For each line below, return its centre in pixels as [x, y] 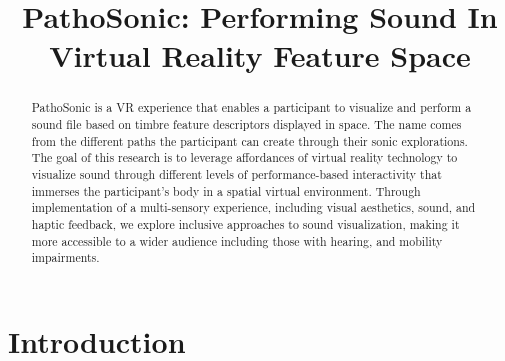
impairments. [65, 257]
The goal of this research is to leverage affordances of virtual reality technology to [244, 157]
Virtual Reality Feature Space [260, 55]
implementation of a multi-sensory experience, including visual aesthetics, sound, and [253, 207]
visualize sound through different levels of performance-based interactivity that [236, 173]
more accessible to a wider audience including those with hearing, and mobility [237, 240]
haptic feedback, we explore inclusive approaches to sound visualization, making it [245, 223]
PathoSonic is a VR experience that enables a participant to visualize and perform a [251, 107]
